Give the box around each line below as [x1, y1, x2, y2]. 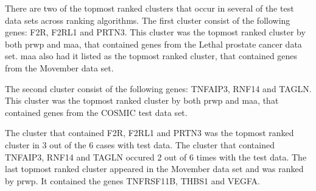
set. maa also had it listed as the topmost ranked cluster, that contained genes [5, 49, 298, 62]
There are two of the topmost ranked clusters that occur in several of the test [5, 2, 294, 14]
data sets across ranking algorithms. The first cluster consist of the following [5, 13, 290, 26]
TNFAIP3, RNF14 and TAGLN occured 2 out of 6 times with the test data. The [5, 150, 307, 163]
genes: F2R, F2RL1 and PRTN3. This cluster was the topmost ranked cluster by [5, 26, 306, 38]
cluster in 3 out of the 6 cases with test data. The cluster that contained [5, 138, 275, 151]
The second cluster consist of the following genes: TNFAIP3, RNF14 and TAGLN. [5, 82, 312, 95]
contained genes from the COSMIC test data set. [5, 106, 188, 118]
